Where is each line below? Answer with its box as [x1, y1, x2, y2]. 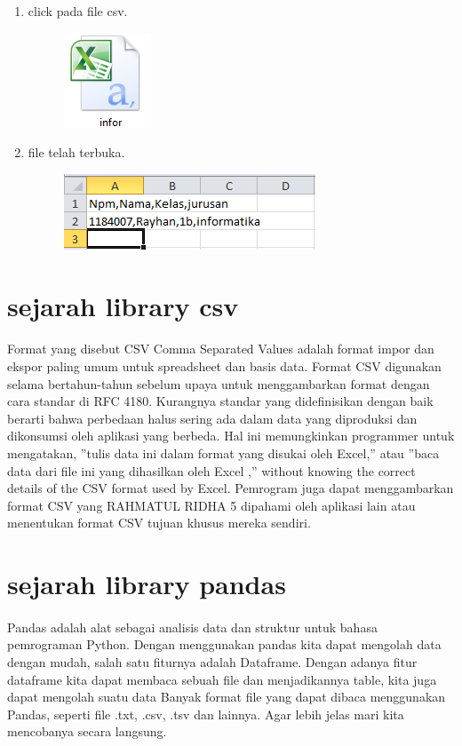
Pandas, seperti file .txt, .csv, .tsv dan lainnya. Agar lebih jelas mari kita [7, 704, 404, 723]
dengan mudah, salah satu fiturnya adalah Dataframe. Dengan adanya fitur [7, 653, 418, 671]
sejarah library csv [7, 287, 239, 323]
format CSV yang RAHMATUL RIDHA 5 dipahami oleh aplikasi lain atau [7, 496, 416, 514]
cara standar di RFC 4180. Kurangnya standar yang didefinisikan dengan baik [7, 392, 434, 410]
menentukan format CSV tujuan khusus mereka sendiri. [7, 513, 311, 532]
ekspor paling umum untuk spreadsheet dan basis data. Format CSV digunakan [7, 356, 442, 375]
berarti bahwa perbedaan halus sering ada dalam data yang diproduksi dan [7, 409, 418, 427]
